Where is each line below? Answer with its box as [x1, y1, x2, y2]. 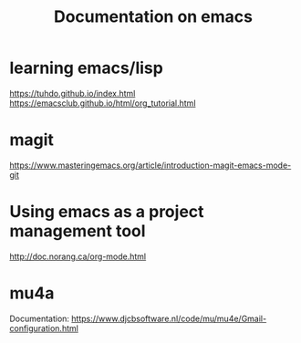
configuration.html [9, 322, 79, 334]
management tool [9, 221, 146, 242]
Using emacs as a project [9, 202, 204, 223]
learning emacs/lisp [9, 57, 164, 78]
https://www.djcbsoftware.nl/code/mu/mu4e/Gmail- [71, 313, 267, 324]
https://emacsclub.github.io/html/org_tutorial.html [9, 98, 196, 109]
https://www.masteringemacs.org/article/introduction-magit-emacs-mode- [9, 160, 292, 171]
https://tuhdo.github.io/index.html [9, 88, 136, 99]
